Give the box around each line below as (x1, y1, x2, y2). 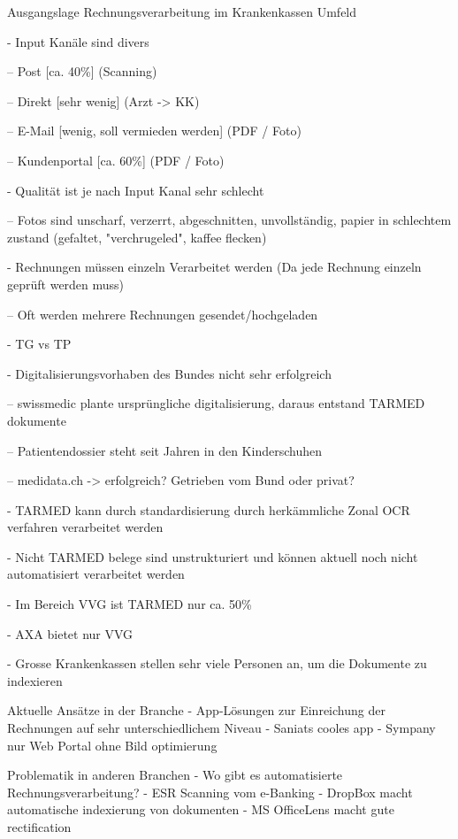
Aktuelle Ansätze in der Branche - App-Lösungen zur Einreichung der (7, 701, 385, 720)
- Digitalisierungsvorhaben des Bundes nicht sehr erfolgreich (7, 364, 332, 382)
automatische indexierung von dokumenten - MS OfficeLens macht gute (7, 800, 394, 819)
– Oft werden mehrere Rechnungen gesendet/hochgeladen (7, 304, 318, 323)
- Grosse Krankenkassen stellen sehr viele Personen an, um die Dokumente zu (7, 654, 427, 673)
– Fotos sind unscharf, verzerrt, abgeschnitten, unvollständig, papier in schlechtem (7, 211, 452, 229)
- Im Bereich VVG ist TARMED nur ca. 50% (7, 595, 252, 613)
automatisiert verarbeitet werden (7, 565, 185, 583)
